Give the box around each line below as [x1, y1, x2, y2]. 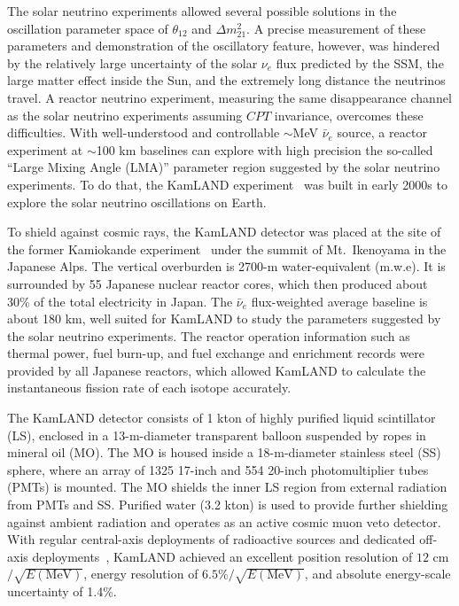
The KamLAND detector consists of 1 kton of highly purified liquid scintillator [7, 408, 436, 427]
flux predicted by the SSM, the [276, 53, 444, 72]
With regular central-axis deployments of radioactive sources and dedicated [7, 530, 416, 548]
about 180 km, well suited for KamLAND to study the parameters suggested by [7, 309, 441, 328]
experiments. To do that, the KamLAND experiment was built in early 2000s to [7, 175, 447, 193]
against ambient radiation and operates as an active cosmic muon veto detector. [7, 512, 441, 531]
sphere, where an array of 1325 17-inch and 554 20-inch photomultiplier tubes [7, 460, 429, 478]
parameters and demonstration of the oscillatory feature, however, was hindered [7, 36, 440, 55]
